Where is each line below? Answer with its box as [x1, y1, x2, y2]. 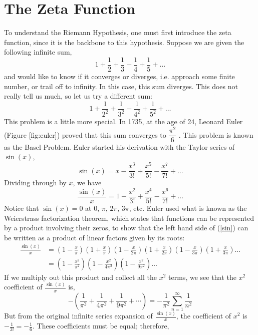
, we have [73, 177, 102, 188]
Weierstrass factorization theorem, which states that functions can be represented [4, 212, 254, 223]
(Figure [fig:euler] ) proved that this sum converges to [4, 129, 166, 140]
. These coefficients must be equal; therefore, [33, 320, 169, 331]
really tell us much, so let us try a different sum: [4, 91, 152, 101]
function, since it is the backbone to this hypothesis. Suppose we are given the [4, 37, 244, 47]
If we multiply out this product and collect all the [4, 271, 157, 282]
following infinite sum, [4, 47, 72, 57]
